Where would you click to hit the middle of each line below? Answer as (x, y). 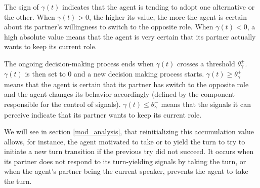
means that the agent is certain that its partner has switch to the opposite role (126, 84)
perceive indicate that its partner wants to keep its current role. (103, 114)
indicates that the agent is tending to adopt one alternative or (159, 7)
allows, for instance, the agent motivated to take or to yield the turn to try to (125, 141)
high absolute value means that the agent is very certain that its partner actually (130, 36)
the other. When (30, 16)
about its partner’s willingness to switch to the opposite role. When (109, 27)
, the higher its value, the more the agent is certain (168, 16)
